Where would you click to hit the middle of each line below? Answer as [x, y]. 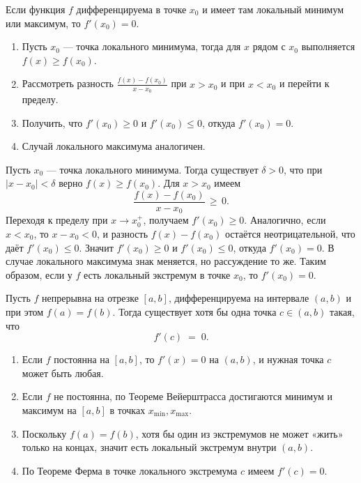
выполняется [328, 46]
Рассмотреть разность [68, 83]
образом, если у [39, 274]
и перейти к [304, 83]
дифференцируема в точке [131, 9]
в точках [128, 409]
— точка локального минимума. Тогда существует [152, 169]
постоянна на [82, 359]
